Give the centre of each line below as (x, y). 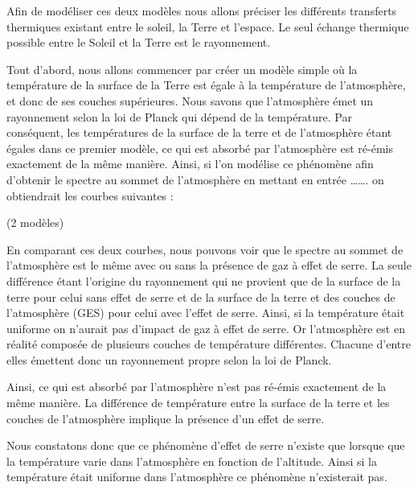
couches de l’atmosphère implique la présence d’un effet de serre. (166, 418)
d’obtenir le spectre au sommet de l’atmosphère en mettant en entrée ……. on (195, 179)
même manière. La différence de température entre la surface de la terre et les (198, 403)
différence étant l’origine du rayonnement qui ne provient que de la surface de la (204, 280)
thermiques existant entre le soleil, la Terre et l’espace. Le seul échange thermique (208, 26)
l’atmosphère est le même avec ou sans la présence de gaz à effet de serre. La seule (209, 265)
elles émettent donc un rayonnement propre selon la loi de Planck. (169, 359)
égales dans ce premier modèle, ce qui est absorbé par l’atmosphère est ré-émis (200, 148)
